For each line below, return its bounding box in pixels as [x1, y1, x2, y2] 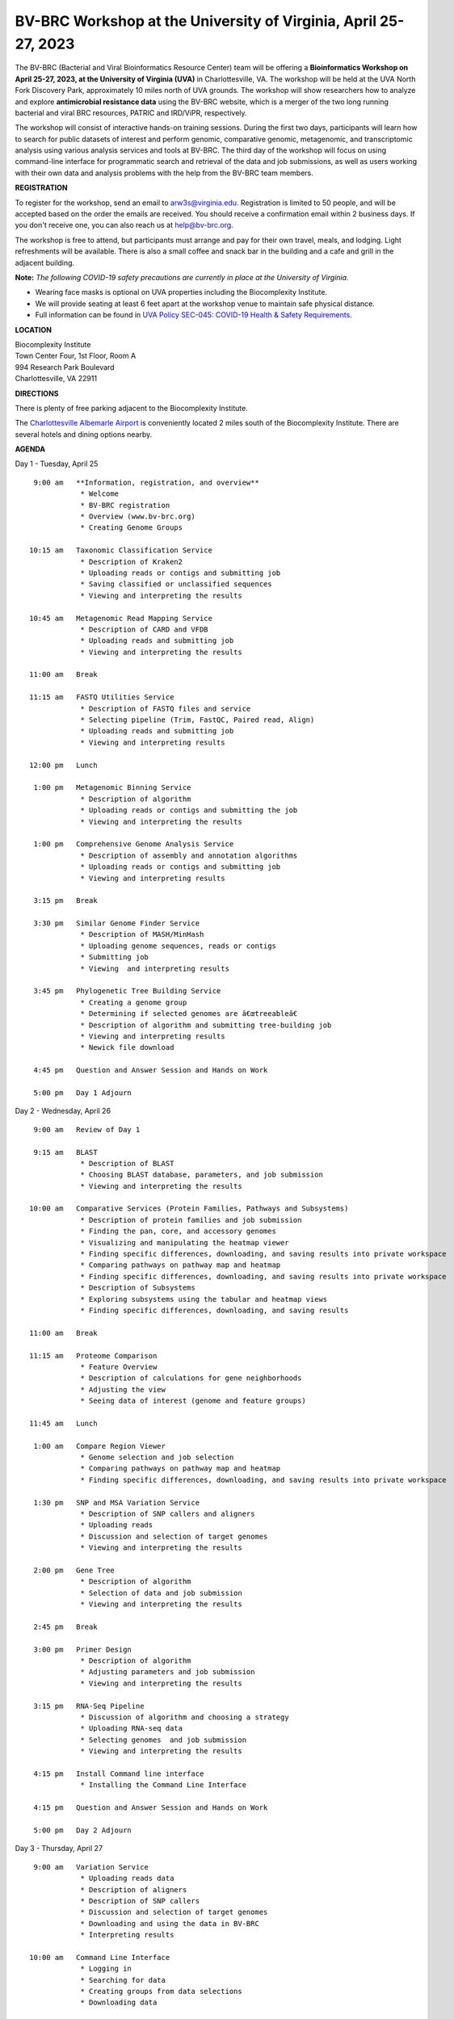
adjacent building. [15, 258, 75, 267]
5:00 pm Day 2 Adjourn [33, 1825, 132, 1835]
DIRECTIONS [15, 388, 59, 398]
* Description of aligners [80, 1885, 187, 1894]
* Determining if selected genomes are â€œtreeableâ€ [80, 1009, 298, 1018]
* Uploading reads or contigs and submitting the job [80, 806, 298, 815]
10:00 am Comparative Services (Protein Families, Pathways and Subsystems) [29, 1204, 349, 1213]
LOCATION [15, 325, 53, 334]
